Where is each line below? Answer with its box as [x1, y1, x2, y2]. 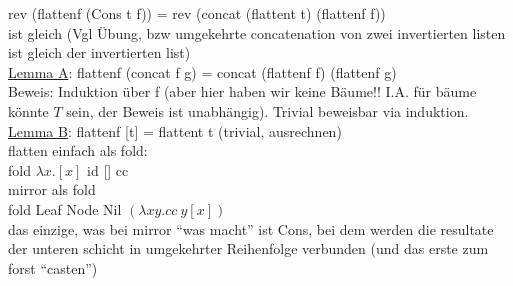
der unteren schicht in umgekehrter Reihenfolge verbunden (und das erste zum [8, 238, 489, 259]
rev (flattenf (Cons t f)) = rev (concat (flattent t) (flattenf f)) [8, 3, 386, 23]
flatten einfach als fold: [8, 140, 148, 161]
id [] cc [87, 159, 129, 180]
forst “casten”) [8, 257, 98, 278]
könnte [8, 100, 49, 121]
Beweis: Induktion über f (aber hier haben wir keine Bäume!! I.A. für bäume [8, 81, 477, 102]
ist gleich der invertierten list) [8, 42, 191, 63]
